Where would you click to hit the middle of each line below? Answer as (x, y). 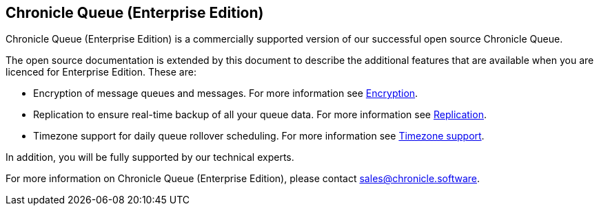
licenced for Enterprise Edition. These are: (101, 72)
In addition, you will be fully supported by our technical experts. (150, 157)
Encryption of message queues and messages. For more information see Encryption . (226, 93)
